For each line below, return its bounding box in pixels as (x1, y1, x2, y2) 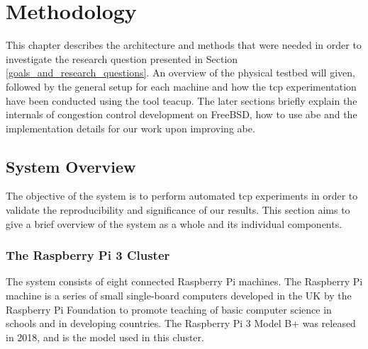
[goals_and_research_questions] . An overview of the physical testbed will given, (6, 65, 355, 80)
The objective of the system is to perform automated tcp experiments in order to (6, 188, 358, 203)
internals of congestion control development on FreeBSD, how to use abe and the (6, 107, 357, 122)
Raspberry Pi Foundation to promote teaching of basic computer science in (6, 302, 332, 316)
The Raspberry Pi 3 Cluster (6, 246, 170, 264)
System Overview (6, 155, 136, 177)
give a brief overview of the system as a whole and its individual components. (6, 216, 342, 231)
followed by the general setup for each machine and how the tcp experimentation (6, 79, 357, 93)
